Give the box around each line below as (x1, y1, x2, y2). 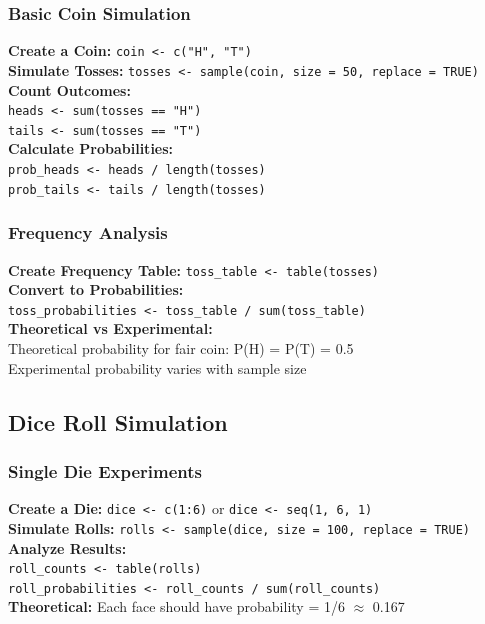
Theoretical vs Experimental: (8, 318, 213, 339)
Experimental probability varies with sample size (8, 357, 307, 378)
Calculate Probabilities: (8, 138, 174, 159)
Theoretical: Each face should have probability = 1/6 (8, 596, 345, 617)
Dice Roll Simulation (8, 406, 228, 437)
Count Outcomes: (8, 79, 131, 100)
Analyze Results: (8, 537, 127, 558)
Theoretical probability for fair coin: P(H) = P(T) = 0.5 (8, 338, 354, 359)
